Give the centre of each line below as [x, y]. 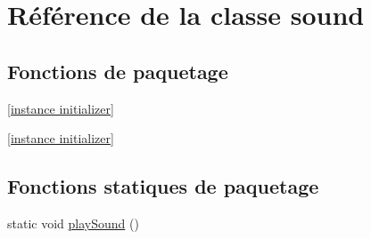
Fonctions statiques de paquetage [163, 186]
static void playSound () [73, 223]
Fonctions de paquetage [118, 71]
